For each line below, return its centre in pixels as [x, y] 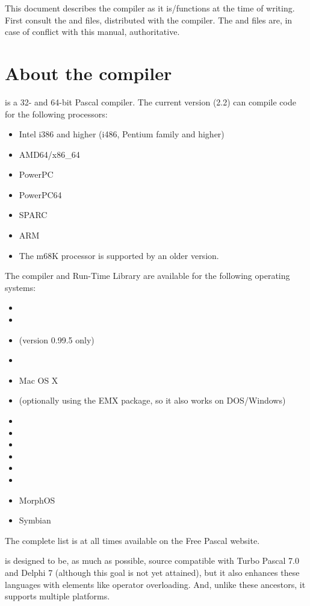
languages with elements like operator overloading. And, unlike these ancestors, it [155, 584]
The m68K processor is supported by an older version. [119, 255]
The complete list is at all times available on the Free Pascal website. [132, 540]
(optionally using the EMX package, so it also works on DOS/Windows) [152, 400]
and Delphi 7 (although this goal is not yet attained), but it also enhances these [152, 572]
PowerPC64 [40, 194]
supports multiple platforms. [57, 596]
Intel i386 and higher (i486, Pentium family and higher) [122, 134]
